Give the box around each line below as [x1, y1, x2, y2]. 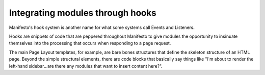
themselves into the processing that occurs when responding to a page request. [9, 40, 171, 46]
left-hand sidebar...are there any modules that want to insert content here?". [9, 63, 163, 69]
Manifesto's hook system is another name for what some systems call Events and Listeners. [9, 25, 195, 30]
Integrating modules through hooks [9, 7, 157, 18]
